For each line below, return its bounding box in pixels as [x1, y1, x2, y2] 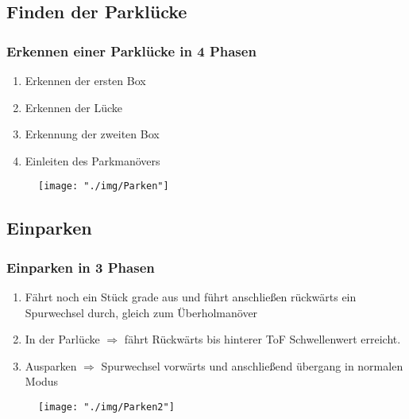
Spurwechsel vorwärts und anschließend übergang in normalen [101, 357, 403, 374]
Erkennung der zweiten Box [25, 126, 160, 142]
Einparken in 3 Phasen [6, 257, 155, 277]
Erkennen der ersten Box [25, 72, 146, 88]
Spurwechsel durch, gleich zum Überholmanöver [25, 304, 258, 320]
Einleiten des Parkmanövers [25, 152, 160, 169]
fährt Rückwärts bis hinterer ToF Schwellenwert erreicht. [124, 331, 401, 347]
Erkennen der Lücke [25, 99, 122, 115]
